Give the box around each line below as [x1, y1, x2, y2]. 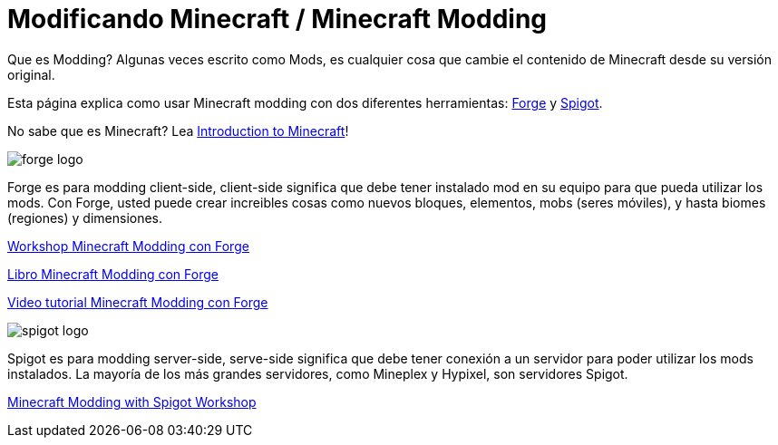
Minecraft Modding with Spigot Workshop [7, 393, 257, 410]
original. [7, 66, 55, 82]
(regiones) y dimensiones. [7, 209, 163, 226]
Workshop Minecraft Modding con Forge [7, 237, 249, 254]
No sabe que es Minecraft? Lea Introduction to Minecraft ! [7, 122, 349, 139]
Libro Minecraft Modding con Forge [7, 266, 219, 282]
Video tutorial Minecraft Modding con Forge [7, 294, 268, 310]
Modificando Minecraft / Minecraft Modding [7, 4, 548, 34]
